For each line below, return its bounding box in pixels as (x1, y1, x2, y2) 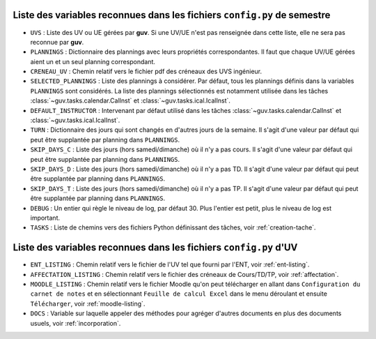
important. (30, 213, 61, 222)
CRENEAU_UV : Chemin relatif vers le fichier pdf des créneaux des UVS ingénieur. (30, 67, 263, 76)
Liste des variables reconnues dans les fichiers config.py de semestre (13, 9, 331, 21)
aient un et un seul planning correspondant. (30, 57, 156, 66)
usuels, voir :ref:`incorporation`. (30, 319, 121, 327)
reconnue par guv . (30, 38, 84, 46)
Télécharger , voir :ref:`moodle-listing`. (30, 299, 146, 308)
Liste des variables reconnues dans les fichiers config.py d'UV (13, 241, 298, 254)
